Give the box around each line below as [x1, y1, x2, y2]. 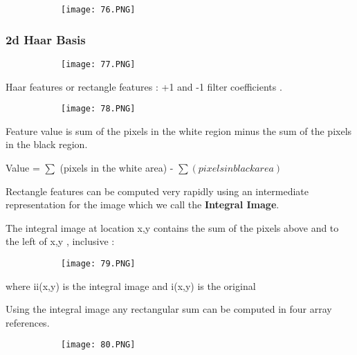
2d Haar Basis [6, 30, 86, 48]
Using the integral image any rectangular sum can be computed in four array [6, 302, 332, 316]
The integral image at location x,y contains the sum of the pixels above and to [6, 220, 339, 235]
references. [6, 315, 50, 329]
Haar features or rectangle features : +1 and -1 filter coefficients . [6, 79, 282, 93]
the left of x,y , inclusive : [6, 234, 115, 248]
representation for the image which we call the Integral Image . [6, 197, 280, 212]
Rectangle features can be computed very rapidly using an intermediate [6, 183, 309, 198]
